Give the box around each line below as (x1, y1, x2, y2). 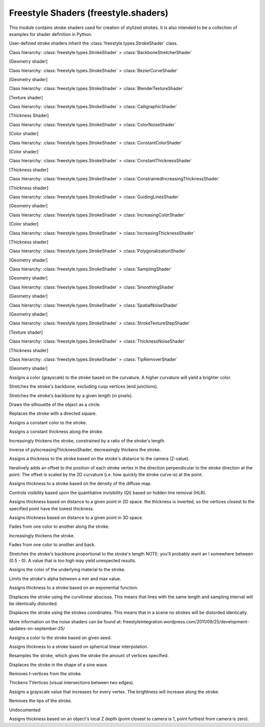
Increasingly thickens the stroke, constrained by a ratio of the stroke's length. (9, 437, 165, 443)
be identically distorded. (9, 600, 58, 607)
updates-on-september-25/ (9, 626, 65, 632)
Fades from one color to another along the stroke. (9, 523, 110, 529)
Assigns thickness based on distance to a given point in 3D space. (9, 515, 143, 521)
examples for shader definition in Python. (9, 31, 93, 37)
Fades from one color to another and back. (9, 542, 96, 548)
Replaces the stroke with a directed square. (9, 410, 97, 416)
